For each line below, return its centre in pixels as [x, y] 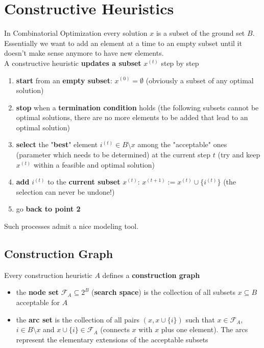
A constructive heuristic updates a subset [73, 63]
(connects [115, 329]
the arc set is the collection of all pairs [78, 319]
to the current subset [84, 182]
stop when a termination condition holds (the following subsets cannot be [137, 107]
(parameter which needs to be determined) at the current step [113, 155]
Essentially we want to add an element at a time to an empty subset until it [123, 43]
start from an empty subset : [64, 80]
